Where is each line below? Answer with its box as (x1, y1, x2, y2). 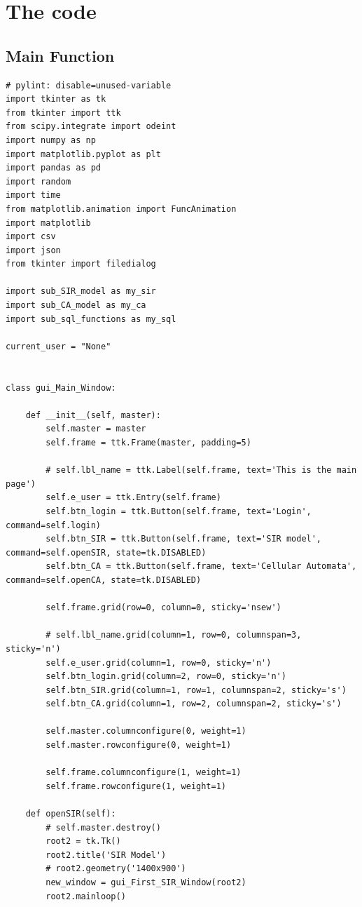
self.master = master (46, 424, 146, 434)
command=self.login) (6, 520, 102, 530)
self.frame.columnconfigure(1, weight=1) (46, 767, 242, 778)
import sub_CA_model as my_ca (6, 300, 146, 311)
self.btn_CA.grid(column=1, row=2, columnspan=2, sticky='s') (46, 699, 342, 709)
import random (6, 176, 71, 187)
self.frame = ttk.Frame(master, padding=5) (46, 438, 251, 448)
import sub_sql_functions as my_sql (6, 314, 176, 324)
